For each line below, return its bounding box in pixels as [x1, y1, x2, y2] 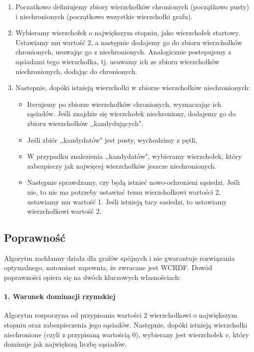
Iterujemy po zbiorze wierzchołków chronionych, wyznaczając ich [27, 99, 222, 109]
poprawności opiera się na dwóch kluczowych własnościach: [4, 272, 181, 282]
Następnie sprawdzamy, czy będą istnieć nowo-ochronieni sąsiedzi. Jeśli [27, 177, 240, 187]
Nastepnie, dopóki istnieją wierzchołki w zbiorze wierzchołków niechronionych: [15, 82, 251, 93]
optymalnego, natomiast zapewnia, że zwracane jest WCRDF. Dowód [4, 262, 212, 273]
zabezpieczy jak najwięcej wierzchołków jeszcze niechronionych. [27, 160, 217, 171]
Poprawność [4, 230, 66, 245]
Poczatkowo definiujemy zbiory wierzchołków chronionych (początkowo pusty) [15, 1, 249, 11]
